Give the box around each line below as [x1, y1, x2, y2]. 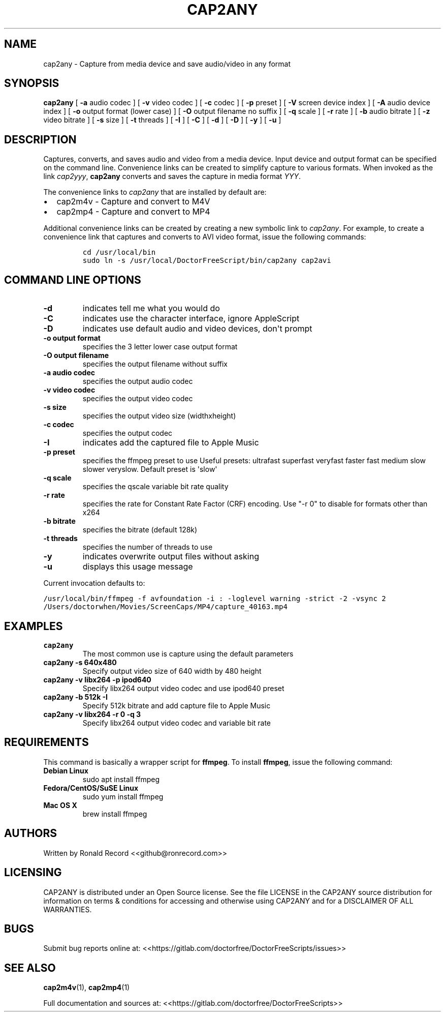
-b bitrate [43, 517, 76, 526]
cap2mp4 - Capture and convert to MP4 [56, 206, 210, 217]
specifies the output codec [82, 429, 173, 438]
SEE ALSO [4, 961, 56, 974]
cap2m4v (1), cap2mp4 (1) [43, 983, 130, 992]
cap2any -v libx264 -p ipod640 [43, 675, 151, 684]
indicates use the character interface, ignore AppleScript [82, 313, 300, 324]
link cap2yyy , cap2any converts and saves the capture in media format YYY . [43, 172, 301, 181]
